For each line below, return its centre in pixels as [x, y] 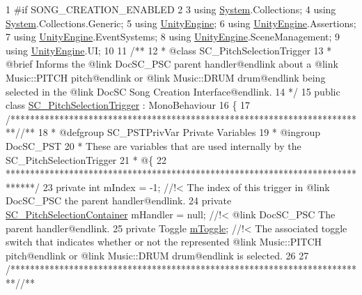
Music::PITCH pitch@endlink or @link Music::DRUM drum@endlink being [166, 77]
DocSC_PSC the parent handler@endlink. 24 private [119, 201]
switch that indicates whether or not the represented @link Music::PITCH [164, 242]
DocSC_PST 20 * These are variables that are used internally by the [154, 145]
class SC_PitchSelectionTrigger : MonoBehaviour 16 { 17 [128, 105]
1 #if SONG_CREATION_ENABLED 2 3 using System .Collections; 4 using [171, 9]
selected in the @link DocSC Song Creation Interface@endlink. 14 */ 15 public [173, 91]
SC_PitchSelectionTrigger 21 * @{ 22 [86, 159]
